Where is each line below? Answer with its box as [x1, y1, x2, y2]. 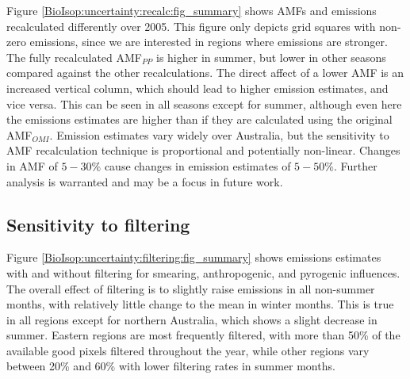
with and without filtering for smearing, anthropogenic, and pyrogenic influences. [6, 264, 400, 281]
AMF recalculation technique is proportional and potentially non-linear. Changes [6, 142, 400, 159]
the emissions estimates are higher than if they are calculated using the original [6, 111, 393, 128]
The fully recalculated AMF [6, 48, 142, 65]
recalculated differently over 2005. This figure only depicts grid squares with [6, 17, 376, 34]
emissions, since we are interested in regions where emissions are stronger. [29, 33, 388, 50]
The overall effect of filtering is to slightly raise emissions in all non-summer [6, 280, 375, 297]
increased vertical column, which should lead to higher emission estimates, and [6, 79, 389, 96]
